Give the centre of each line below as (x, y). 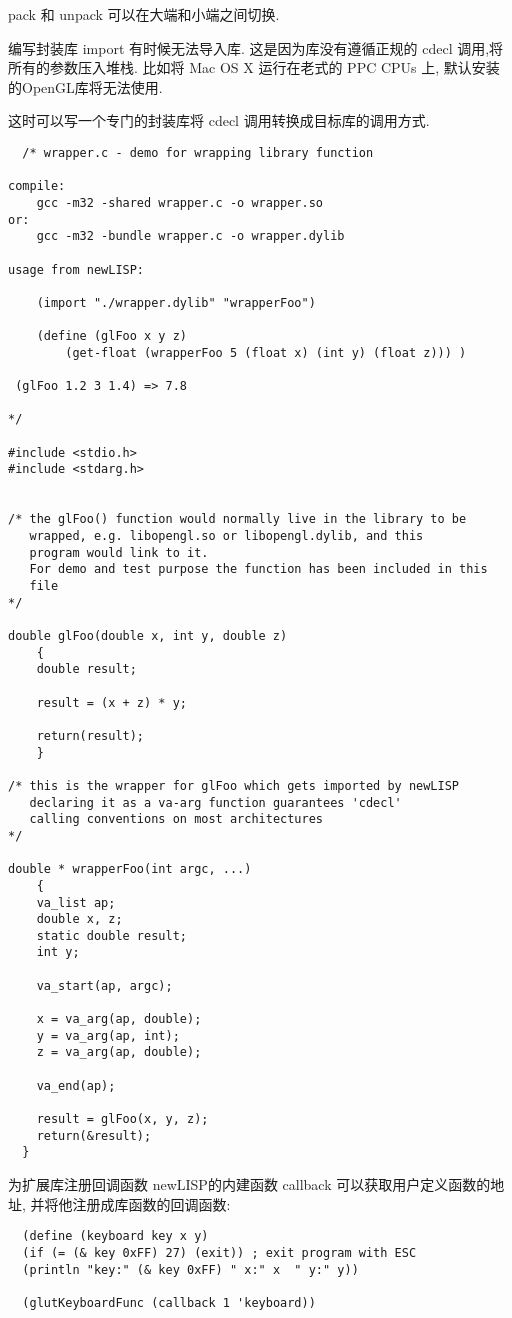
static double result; (111, 935)
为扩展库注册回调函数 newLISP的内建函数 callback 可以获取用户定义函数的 (249, 1184)
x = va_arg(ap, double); (119, 1019)
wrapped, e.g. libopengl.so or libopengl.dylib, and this (226, 536)
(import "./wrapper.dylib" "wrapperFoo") (176, 302)
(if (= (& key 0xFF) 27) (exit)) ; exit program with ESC (219, 1252)
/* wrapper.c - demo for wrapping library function (198, 152)
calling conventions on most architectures (176, 819)
